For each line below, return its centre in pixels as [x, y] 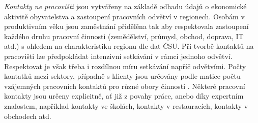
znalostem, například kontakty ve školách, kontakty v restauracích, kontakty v [126, 105]
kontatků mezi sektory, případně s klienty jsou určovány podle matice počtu [122, 76]
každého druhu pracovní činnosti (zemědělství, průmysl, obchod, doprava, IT [124, 36]
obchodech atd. [28, 116]
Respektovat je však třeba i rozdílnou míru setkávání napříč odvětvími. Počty [125, 66]
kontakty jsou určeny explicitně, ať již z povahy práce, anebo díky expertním [124, 96]
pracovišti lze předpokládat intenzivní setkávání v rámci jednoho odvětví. [118, 56]
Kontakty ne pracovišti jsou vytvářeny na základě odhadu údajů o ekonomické [125, 6]
